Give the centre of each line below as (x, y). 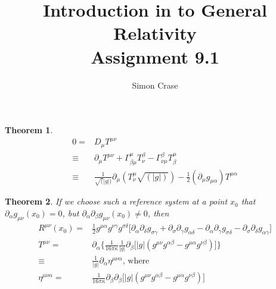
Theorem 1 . (29, 130)
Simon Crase (155, 85)
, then (158, 213)
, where (136, 261)
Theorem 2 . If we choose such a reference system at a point (116, 201)
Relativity (155, 33)
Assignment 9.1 (155, 56)
